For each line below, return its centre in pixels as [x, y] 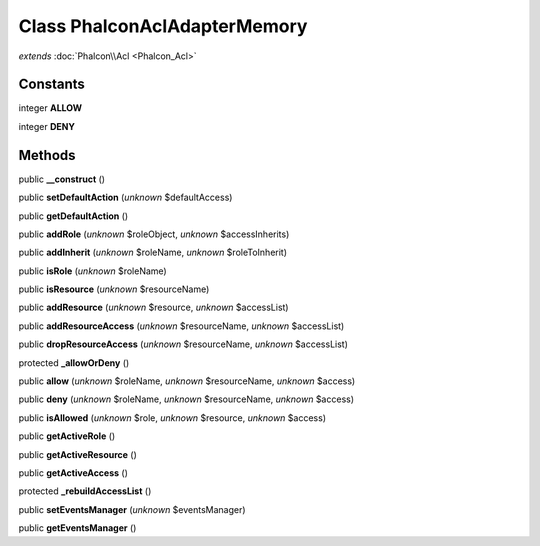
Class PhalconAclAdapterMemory [163, 26]
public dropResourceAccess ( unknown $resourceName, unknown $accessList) [183, 344]
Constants [51, 84]
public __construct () [61, 179]
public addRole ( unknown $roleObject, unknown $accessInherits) [154, 234]
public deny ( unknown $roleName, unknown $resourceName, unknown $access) [186, 399]
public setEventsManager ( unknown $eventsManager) [132, 509]
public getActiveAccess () [73, 473]
